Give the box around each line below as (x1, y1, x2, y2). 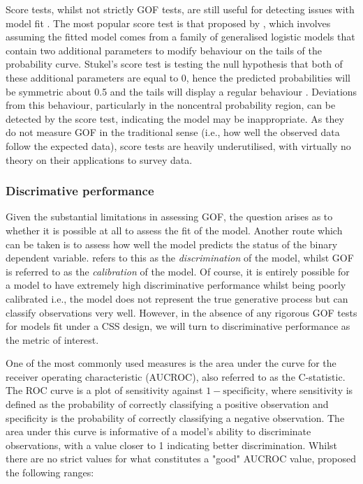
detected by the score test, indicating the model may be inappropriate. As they (6, 111, 344, 126)
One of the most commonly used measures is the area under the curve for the (6, 356, 336, 370)
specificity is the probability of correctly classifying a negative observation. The (6, 410, 345, 425)
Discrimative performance (6, 182, 154, 199)
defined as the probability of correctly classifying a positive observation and (6, 397, 329, 411)
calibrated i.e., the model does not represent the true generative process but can (6, 291, 348, 305)
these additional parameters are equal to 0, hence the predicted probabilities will (6, 70, 350, 84)
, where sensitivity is (265, 383, 353, 398)
